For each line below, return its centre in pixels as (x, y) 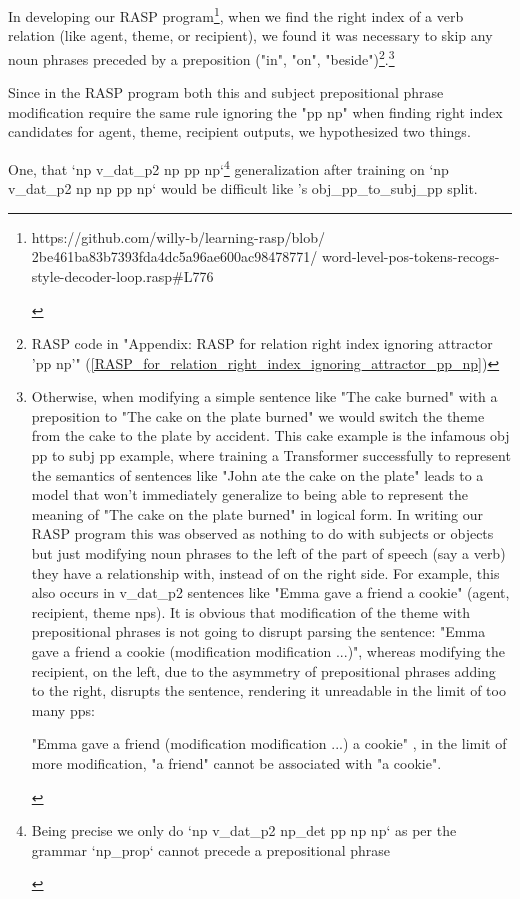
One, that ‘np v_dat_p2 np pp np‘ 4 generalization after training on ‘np (228, 167)
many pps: (63, 709)
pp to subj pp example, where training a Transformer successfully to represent (271, 455)
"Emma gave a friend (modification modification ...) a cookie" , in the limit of (269, 743)
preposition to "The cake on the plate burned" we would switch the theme (258, 415)
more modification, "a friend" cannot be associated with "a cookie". (236, 762)
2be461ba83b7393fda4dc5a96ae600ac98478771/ (174, 256)
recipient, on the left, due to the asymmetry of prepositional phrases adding (263, 670)
